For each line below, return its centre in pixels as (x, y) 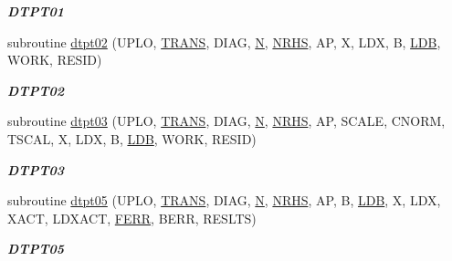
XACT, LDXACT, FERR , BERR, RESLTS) (132, 218)
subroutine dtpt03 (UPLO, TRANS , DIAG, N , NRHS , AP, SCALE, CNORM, (226, 121)
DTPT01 (36, 11)
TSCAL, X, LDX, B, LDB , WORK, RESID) (132, 138)
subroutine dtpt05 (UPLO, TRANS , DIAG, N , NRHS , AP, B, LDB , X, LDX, (224, 200)
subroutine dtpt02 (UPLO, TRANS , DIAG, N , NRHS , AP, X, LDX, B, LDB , (224, 42)
